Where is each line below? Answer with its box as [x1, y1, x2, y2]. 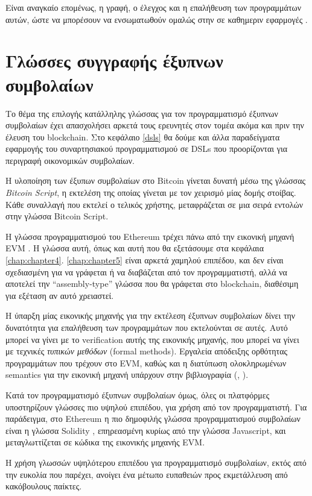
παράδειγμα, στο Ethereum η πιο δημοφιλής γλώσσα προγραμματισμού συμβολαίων [5, 412, 301, 425]
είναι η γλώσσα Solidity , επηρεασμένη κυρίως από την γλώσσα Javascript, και [5, 424, 286, 436]
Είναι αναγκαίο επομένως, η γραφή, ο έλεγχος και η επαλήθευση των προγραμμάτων [5, 1, 302, 13]
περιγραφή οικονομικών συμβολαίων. [5, 154, 135, 166]
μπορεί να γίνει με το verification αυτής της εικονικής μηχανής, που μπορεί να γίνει [5, 333, 299, 345]
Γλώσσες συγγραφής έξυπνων [5, 48, 223, 73]
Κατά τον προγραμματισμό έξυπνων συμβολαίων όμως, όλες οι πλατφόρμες [5, 388, 270, 401]
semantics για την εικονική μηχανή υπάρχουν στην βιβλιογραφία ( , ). [5, 368, 249, 381]
